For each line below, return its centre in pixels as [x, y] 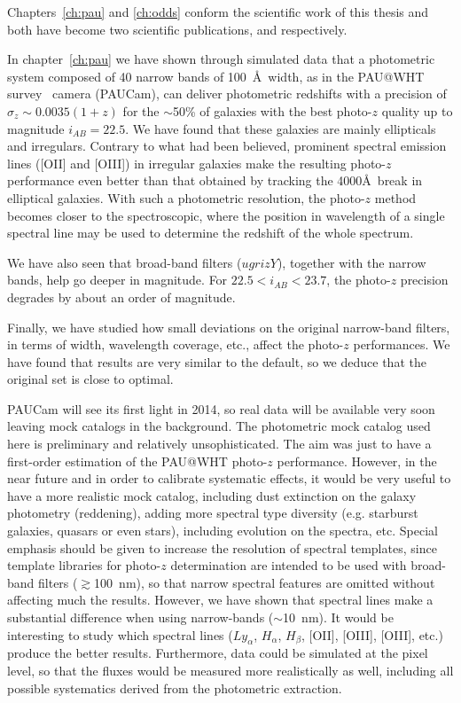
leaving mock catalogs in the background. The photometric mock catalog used [219, 426]
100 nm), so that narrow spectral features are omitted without [265, 582]
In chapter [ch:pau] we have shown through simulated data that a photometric [221, 59]
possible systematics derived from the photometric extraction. [175, 687]
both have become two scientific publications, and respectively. [177, 29]
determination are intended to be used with [289, 565]
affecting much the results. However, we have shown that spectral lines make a [220, 600]
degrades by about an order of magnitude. [121, 297]
